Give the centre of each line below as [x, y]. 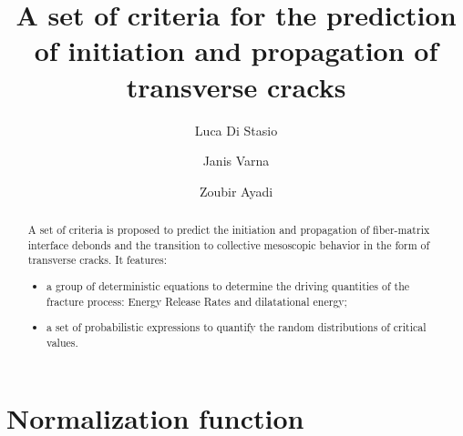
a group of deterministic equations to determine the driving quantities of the [228, 285]
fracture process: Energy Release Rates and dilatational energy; [197, 301]
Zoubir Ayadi [236, 191]
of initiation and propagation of [236, 51]
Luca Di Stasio [236, 130]
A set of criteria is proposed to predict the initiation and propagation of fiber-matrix [229, 230]
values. [62, 342]
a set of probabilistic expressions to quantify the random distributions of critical [237, 327]
